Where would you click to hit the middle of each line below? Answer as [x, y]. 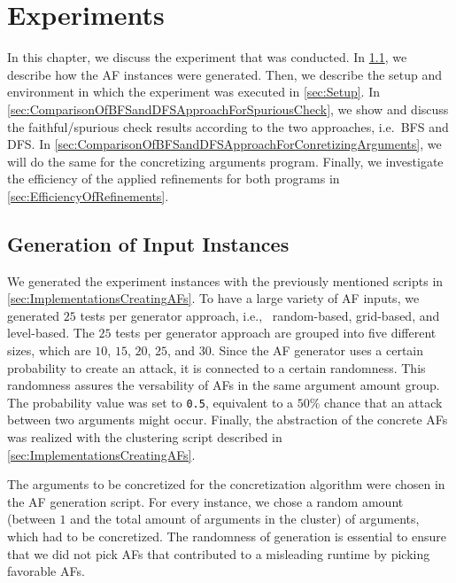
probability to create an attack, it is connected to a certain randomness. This [216, 367]
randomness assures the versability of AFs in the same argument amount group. [224, 385]
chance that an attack [383, 402]
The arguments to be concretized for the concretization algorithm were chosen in [226, 484]
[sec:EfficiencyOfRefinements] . [88, 195]
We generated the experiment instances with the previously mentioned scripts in [225, 280]
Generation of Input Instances [148, 243]
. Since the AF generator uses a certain [317, 350]
